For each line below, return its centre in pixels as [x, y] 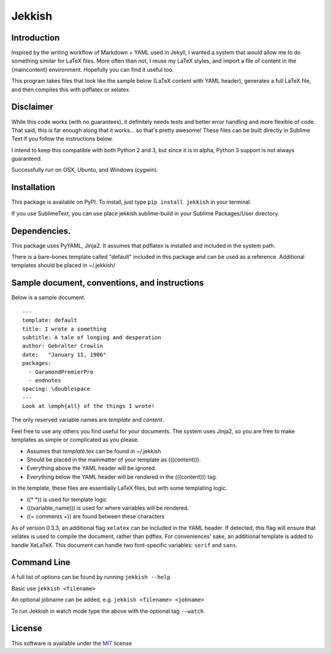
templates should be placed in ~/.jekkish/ [63, 265]
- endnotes [45, 380]
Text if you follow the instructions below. [62, 139]
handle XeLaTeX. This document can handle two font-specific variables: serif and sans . [124, 545]
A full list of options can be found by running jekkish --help [91, 577]
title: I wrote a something [64, 329]
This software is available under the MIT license [72, 643]
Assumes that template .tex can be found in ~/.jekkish [94, 451]
